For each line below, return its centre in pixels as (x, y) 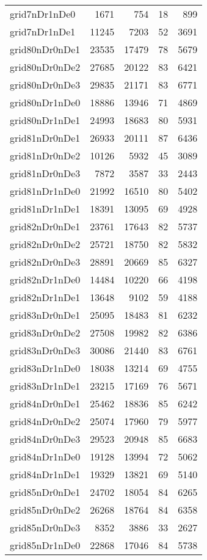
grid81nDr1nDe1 (45, 209)
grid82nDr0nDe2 (45, 244)
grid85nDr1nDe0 (45, 545)
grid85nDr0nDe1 (45, 492)
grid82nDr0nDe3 (45, 262)
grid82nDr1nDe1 (45, 297)
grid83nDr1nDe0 (45, 368)
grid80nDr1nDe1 (45, 120)
